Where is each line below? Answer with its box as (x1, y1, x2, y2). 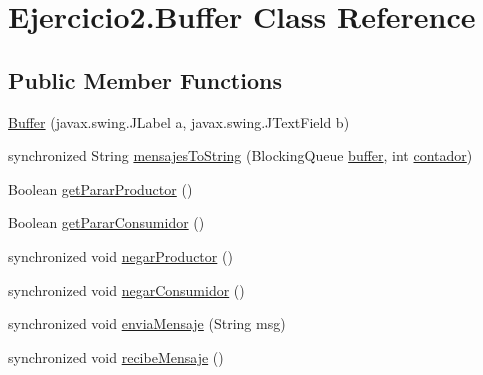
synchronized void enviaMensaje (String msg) (8, 313, 286, 334)
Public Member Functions (8, 64, 282, 95)
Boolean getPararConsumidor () (8, 212, 205, 233)
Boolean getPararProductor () (8, 178, 193, 199)
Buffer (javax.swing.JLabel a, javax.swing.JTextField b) (8, 111, 350, 132)
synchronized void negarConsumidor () (8, 279, 245, 300)
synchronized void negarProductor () (8, 245, 233, 266)
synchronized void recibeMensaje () (8, 346, 224, 367)
